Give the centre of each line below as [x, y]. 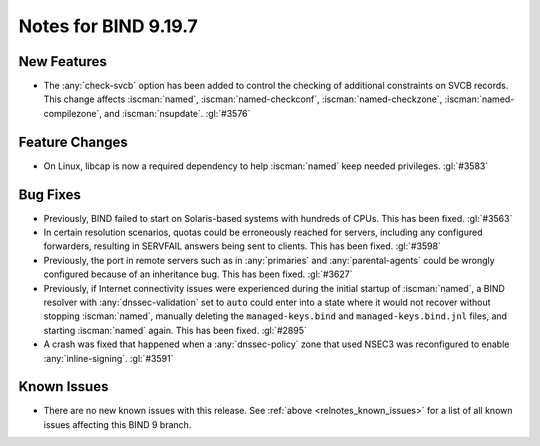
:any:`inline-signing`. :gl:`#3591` [108, 358]
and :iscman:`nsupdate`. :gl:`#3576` [177, 113]
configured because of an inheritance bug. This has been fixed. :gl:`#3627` [198, 274]
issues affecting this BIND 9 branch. [117, 424]
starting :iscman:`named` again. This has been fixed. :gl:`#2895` [175, 330]
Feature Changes [73, 141]
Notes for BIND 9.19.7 [108, 26]
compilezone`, [72, 113]
